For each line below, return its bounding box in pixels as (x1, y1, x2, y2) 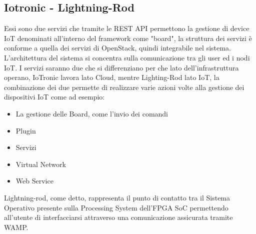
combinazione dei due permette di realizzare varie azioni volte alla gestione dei (4, 81, 244, 92)
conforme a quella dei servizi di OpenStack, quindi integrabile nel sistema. (4, 42, 231, 53)
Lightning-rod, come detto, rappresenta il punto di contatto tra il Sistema (4, 192, 230, 202)
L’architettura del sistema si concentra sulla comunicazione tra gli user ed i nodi (4, 52, 250, 62)
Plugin (15, 125, 36, 135)
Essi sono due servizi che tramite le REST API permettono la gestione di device (4, 23, 249, 33)
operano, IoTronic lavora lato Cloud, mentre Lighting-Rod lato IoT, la (4, 72, 219, 82)
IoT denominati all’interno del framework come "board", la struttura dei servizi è (4, 32, 252, 43)
